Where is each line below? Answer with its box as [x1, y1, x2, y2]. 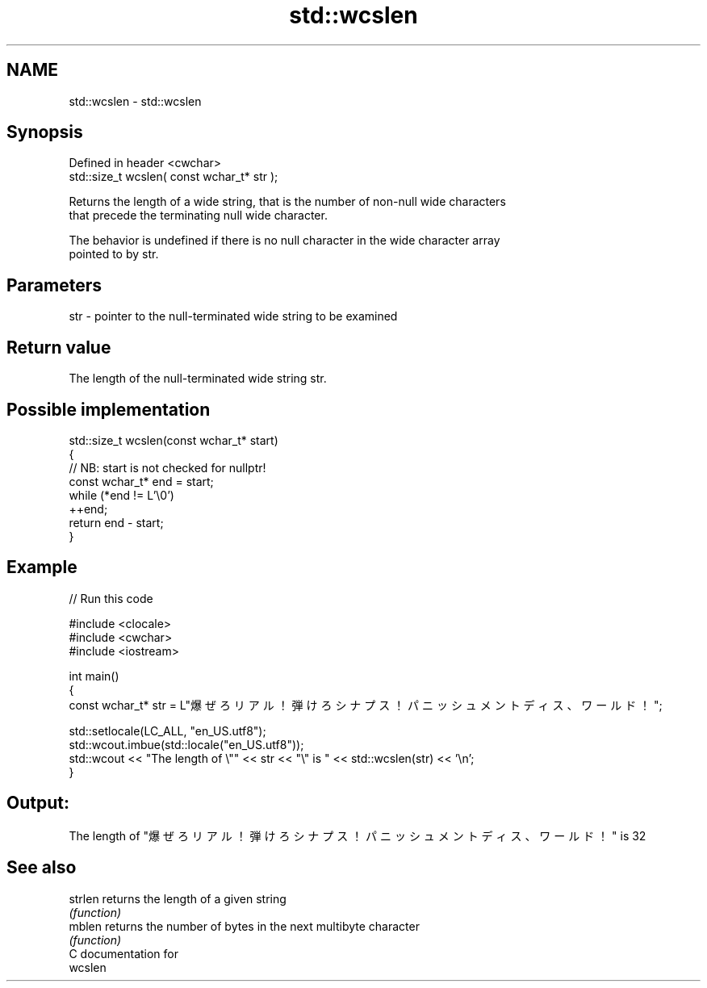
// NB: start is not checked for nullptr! [69, 460, 266, 475]
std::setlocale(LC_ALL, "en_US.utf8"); [69, 723, 266, 738]
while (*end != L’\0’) [69, 488, 174, 502]
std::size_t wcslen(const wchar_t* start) [69, 433, 278, 447]
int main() [69, 668, 119, 683]
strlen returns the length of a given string [69, 891, 287, 906]
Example [6, 557, 77, 578]
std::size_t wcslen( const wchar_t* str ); [69, 170, 278, 184]
